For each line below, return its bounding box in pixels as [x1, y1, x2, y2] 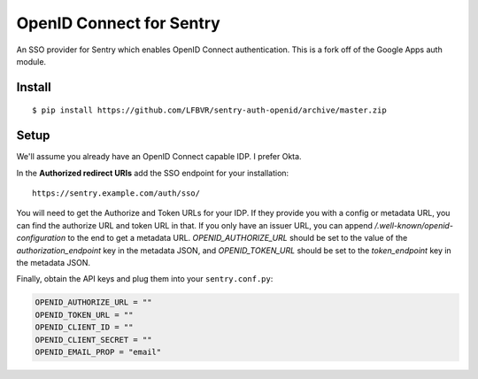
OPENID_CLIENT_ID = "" [35, 322, 134, 332]
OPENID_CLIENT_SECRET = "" [35, 335, 152, 344]
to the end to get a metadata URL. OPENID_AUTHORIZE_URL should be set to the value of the [67, 233, 408, 244]
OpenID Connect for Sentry [16, 13, 220, 33]
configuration [16, 233, 66, 244]
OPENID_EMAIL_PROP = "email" [35, 346, 162, 357]
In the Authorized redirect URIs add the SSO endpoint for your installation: [16, 167, 289, 178]
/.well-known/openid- [374, 220, 453, 230]
